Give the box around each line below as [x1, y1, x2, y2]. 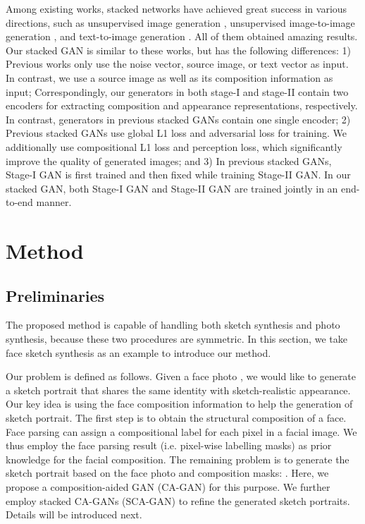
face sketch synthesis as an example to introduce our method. [6, 345, 271, 360]
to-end [6, 195, 33, 209]
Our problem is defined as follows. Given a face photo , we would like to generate [6, 369, 357, 384]
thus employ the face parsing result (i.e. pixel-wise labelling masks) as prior [6, 438, 332, 453]
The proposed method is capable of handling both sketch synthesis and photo [6, 317, 340, 332]
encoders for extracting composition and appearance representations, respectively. [6, 98, 358, 113]
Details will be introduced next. [6, 507, 142, 522]
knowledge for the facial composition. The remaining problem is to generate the [6, 451, 349, 466]
